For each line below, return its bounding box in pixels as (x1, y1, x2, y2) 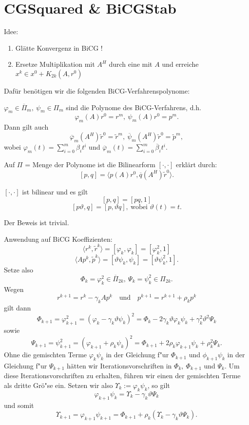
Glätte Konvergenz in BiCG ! (15, 42, 103, 53)
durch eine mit (109, 59, 153, 69)
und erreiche (162, 59, 199, 69)
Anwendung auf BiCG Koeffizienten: (4, 233, 113, 244)
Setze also (4, 264, 33, 274)
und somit (4, 400, 34, 410)
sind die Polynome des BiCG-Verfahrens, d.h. (66, 102, 202, 112)
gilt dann (4, 303, 31, 313)
